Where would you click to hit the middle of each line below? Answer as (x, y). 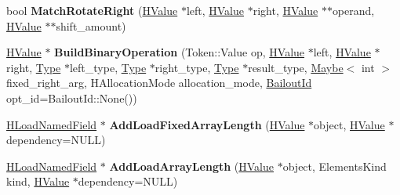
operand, (353, 10)
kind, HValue (38, 181)
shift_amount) (91, 25)
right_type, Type (197, 67)
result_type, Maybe (296, 67)
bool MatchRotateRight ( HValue (92, 10)
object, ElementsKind (335, 166)
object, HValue (349, 124)
